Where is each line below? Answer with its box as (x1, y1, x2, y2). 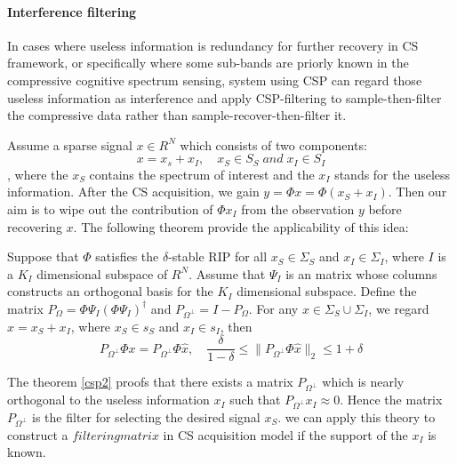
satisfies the (95, 247, 159, 266)
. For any (248, 299, 299, 317)
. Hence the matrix (340, 390, 443, 409)
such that (229, 390, 281, 409)
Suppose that (7, 247, 79, 266)
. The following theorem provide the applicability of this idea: (73, 217, 409, 236)
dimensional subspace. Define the (237, 282, 417, 300)
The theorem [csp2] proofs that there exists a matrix (7, 372, 293, 391)
